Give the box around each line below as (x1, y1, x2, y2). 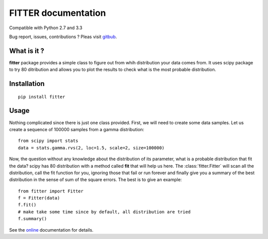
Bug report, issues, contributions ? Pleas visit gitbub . (9, 34, 117, 40)
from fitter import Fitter (18, 188, 84, 194)
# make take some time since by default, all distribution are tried (18, 209, 191, 215)
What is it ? (9, 47, 45, 55)
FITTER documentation (9, 7, 106, 18)
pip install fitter (18, 94, 66, 99)
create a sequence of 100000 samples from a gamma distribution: (9, 126, 144, 132)
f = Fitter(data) (18, 195, 60, 201)
